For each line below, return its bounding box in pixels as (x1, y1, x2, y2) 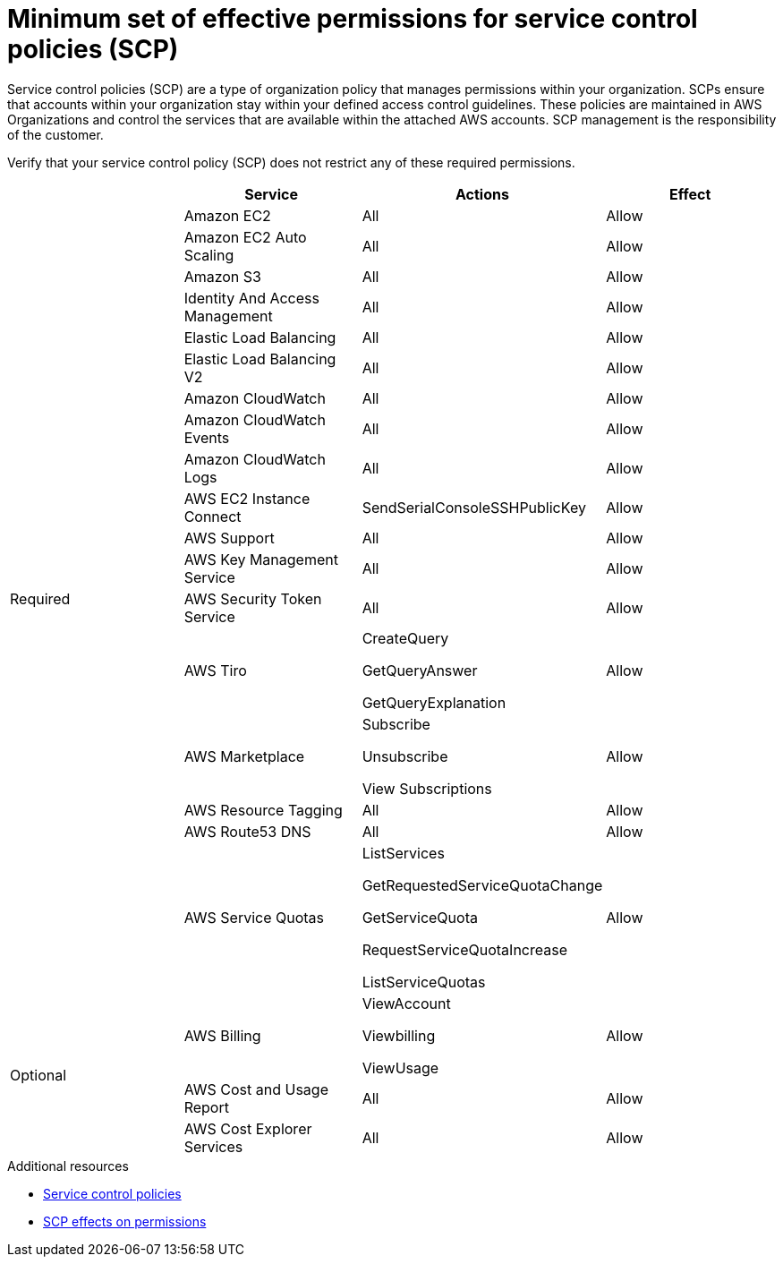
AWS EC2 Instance (183, 489, 311, 508)
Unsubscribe (362, 747, 448, 765)
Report (183, 1097, 229, 1116)
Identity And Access (183, 288, 319, 307)
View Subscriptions (362, 779, 492, 798)
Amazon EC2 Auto (183, 227, 307, 246)
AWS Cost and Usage (183, 1080, 328, 1098)
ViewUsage (362, 1058, 439, 1077)
